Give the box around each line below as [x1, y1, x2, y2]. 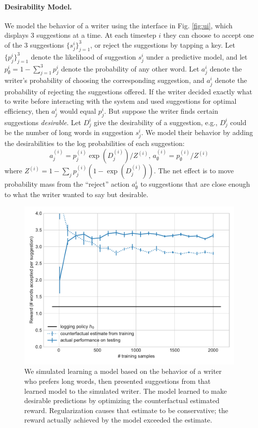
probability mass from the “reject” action [4, 179, 130, 189]
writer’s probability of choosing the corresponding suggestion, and [4, 75, 205, 85]
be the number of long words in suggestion [4, 127, 134, 138]
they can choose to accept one [163, 30, 254, 40]
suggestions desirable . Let [4, 117, 81, 127]
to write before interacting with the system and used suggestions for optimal [4, 96, 237, 106]
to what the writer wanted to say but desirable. [4, 189, 149, 200]
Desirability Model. [4, 1, 72, 11]
